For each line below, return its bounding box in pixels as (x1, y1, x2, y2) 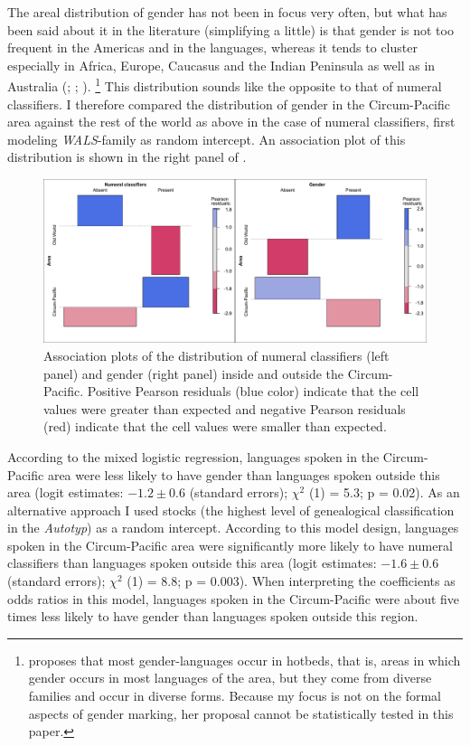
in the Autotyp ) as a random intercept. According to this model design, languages (7, 518, 459, 537)
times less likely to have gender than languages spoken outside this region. (7, 607, 418, 626)
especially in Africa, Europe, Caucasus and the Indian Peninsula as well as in (7, 55, 436, 74)
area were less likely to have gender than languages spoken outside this (47, 465, 440, 484)
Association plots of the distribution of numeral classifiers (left (43, 345, 390, 364)
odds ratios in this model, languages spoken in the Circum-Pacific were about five (7, 589, 460, 608)
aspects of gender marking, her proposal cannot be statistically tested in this (28, 704, 454, 722)
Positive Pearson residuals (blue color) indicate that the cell (87, 382, 419, 401)
